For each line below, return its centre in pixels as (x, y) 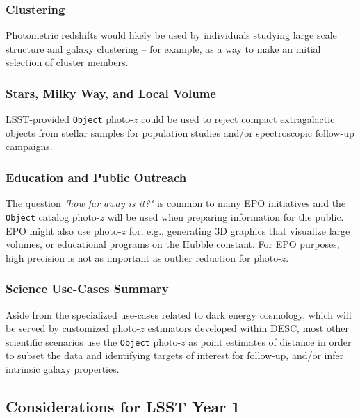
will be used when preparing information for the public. (226, 216)
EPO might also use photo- (64, 230)
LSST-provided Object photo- (69, 119)
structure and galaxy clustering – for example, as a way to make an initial (163, 48)
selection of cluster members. (67, 62)
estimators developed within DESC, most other (248, 328)
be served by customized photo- (73, 328)
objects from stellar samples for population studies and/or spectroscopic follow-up (180, 132)
